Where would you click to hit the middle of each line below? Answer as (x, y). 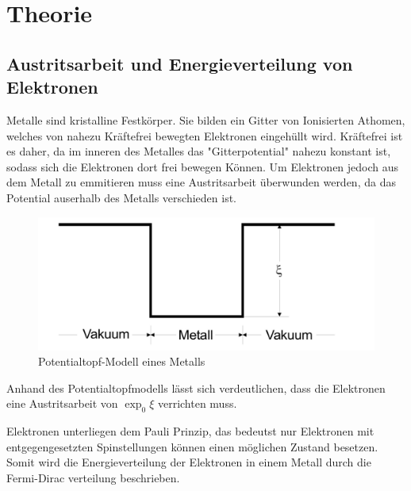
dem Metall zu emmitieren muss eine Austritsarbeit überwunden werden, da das (201, 182)
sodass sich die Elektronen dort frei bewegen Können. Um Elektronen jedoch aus (203, 166)
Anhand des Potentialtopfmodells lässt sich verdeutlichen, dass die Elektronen (196, 387)
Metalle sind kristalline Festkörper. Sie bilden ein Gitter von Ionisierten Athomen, (206, 119)
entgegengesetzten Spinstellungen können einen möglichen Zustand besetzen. (192, 446)
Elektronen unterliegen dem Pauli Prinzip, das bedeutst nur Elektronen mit (190, 431)
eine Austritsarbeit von (62, 403)
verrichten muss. (197, 403)
